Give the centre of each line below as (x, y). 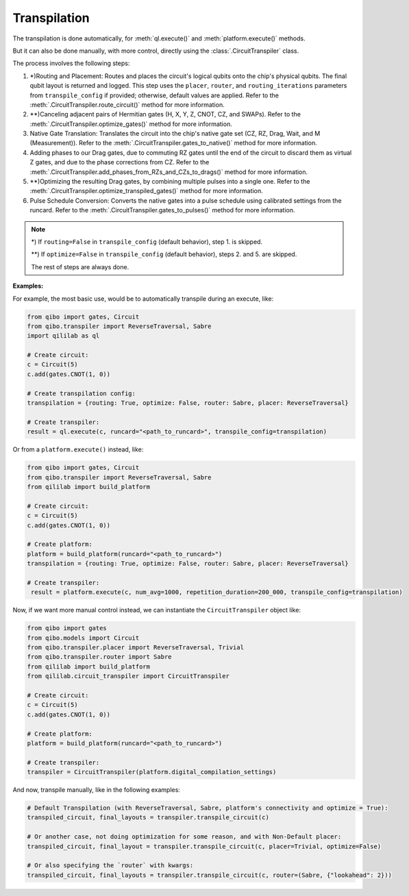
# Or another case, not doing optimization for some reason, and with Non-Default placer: (184, 837)
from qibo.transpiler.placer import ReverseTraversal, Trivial (136, 647)
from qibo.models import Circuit (83, 638)
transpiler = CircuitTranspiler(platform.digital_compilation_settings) (152, 772)
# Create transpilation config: (82, 393)
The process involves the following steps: (71, 63)
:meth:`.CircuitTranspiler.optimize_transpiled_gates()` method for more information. (146, 191)
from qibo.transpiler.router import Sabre (99, 657)
